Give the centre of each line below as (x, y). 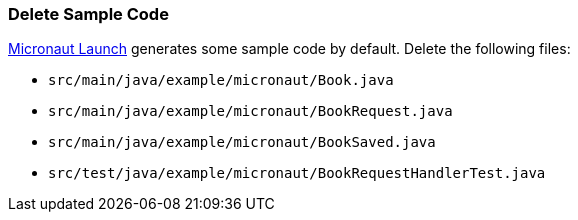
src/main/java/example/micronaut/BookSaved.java (242, 142)
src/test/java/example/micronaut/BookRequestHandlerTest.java (297, 173)
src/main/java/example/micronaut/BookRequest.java (250, 111)
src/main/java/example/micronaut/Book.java (221, 80)
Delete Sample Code (88, 14)
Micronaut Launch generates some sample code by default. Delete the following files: (289, 49)
